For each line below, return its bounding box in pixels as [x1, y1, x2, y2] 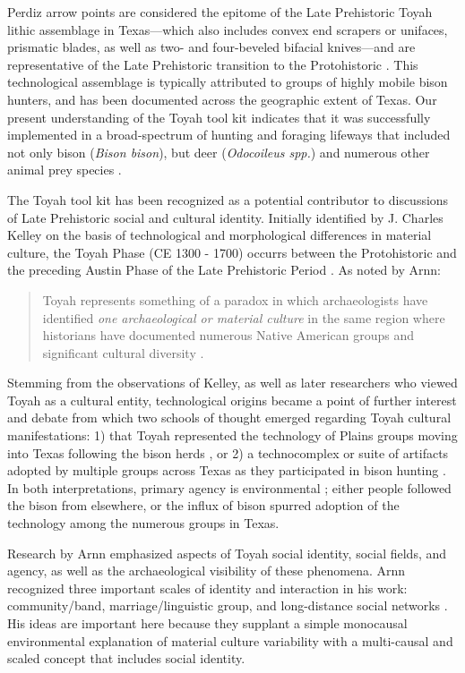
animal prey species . [7, 160, 122, 179]
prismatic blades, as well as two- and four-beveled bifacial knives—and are [7, 38, 416, 56]
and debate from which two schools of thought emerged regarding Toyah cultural [7, 408, 452, 427]
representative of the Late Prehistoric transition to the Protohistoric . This [7, 55, 418, 73]
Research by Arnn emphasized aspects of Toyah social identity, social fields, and [7, 543, 447, 562]
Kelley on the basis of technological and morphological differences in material [7, 226, 432, 244]
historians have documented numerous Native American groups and [42, 326, 415, 345]
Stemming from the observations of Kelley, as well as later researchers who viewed [7, 373, 458, 392]
